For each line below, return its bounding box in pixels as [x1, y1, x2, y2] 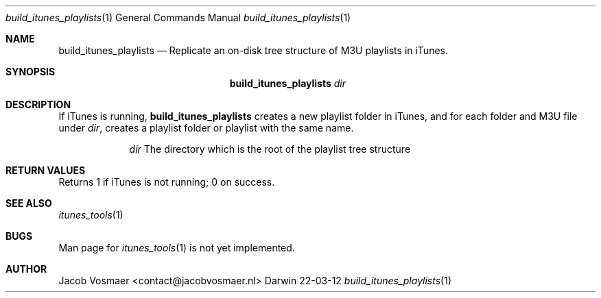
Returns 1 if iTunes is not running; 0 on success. [58, 176, 275, 188]
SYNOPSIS [5, 66, 56, 77]
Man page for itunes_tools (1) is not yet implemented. [58, 242, 295, 253]
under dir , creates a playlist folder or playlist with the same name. [58, 122, 354, 134]
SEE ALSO [5, 197, 52, 209]
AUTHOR [5, 263, 47, 275]
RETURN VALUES [5, 164, 86, 176]
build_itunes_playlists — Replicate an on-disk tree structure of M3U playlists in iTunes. [58, 45, 449, 56]
